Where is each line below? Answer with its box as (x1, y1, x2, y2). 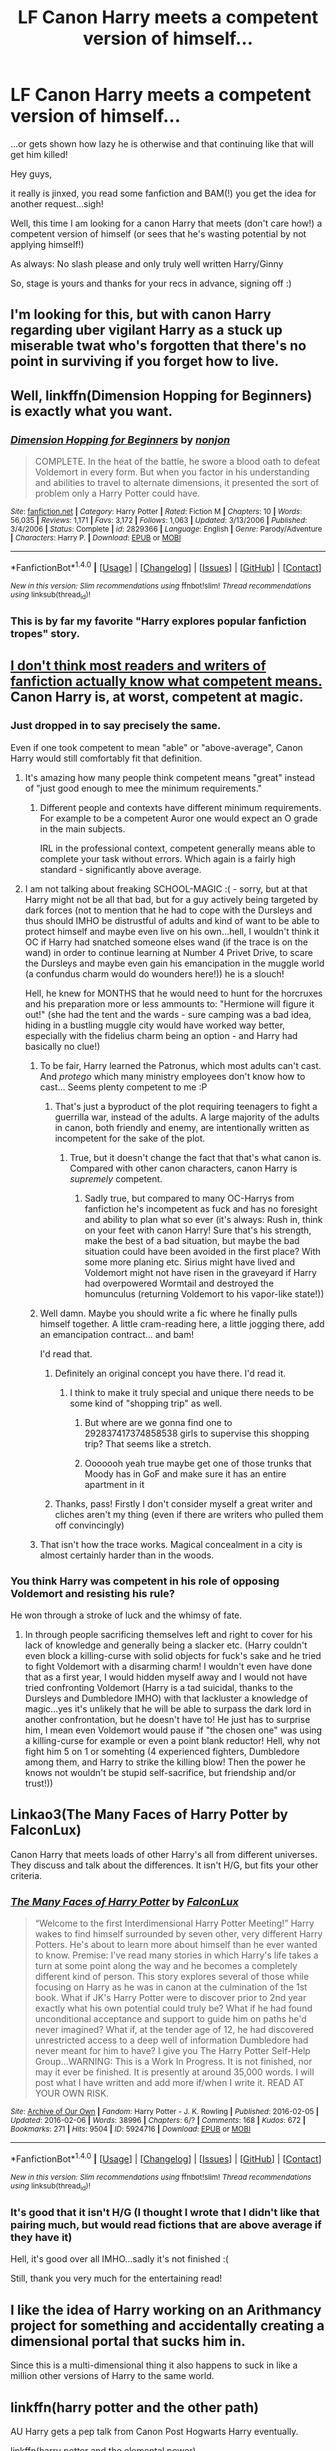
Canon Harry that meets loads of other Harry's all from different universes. (10, 1848, 318, 1860)
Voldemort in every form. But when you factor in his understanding (34, 466, 310, 478)
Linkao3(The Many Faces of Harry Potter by (10, 1806, 288, 1823)
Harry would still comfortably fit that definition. (10, 752, 203, 764)
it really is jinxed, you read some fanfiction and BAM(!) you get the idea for (10, 187, 317, 199)
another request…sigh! (10, 197, 104, 210)
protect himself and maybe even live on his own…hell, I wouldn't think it (24, 925, 320, 937)
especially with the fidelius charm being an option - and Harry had (24, 1029, 298, 1041)
